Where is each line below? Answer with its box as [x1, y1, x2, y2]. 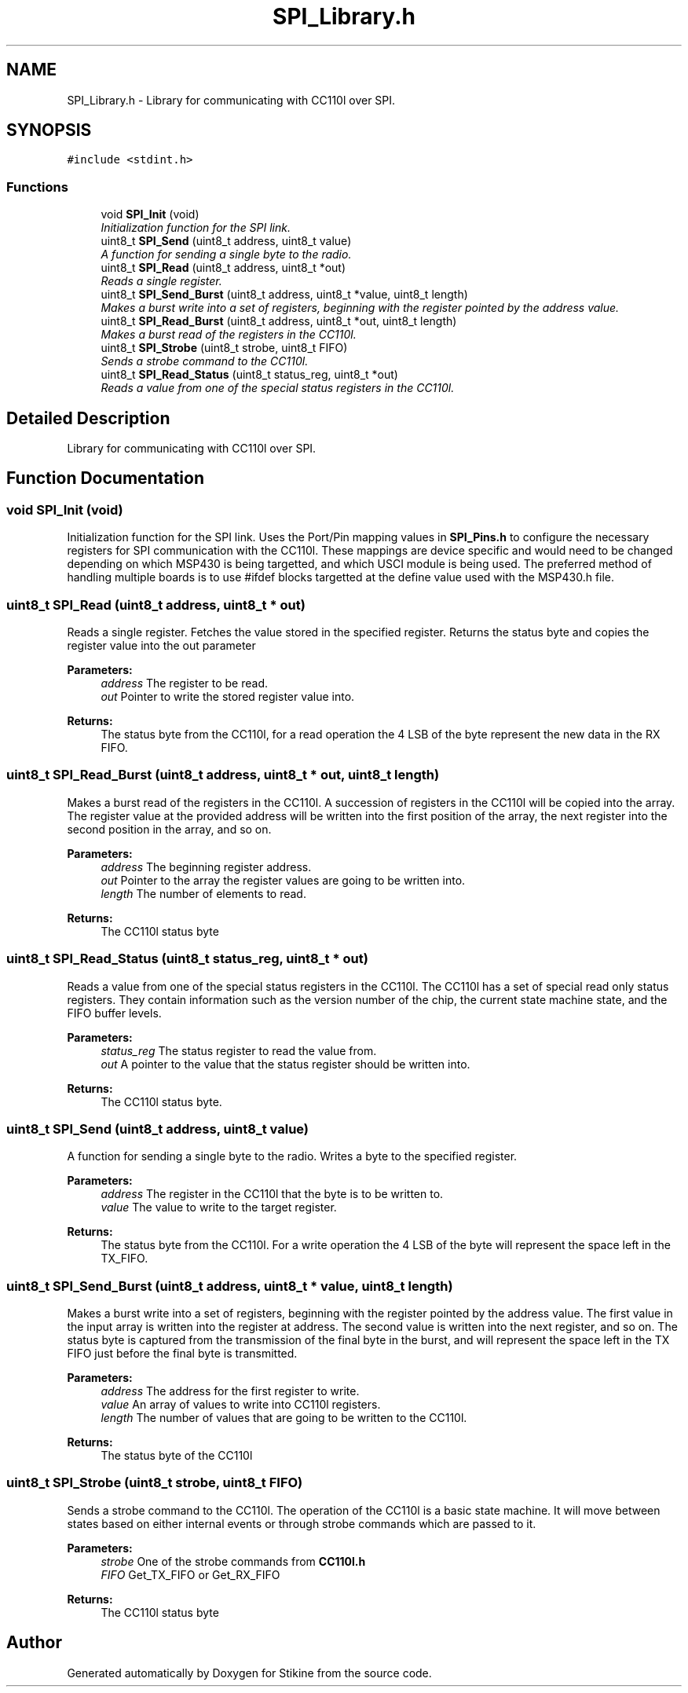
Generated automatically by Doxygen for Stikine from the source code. [67, 1666, 432, 1680]
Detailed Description [6, 408, 170, 428]
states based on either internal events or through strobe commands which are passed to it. [67, 1516, 536, 1530]
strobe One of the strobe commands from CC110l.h [101, 1554, 366, 1568]
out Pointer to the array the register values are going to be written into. [101, 873, 466, 887]
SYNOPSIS [6, 120, 92, 141]
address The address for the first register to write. [101, 1384, 360, 1398]
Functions [6, 178, 68, 195]
